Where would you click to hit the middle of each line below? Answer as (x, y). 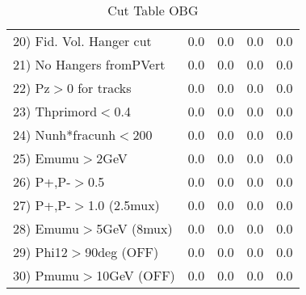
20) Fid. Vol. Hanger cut (82, 41)
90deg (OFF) (122, 252)
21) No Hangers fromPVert (89, 64)
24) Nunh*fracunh (65, 135)
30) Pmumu (46, 275)
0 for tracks (99, 88)
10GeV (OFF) (136, 275)
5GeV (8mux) (134, 228)
